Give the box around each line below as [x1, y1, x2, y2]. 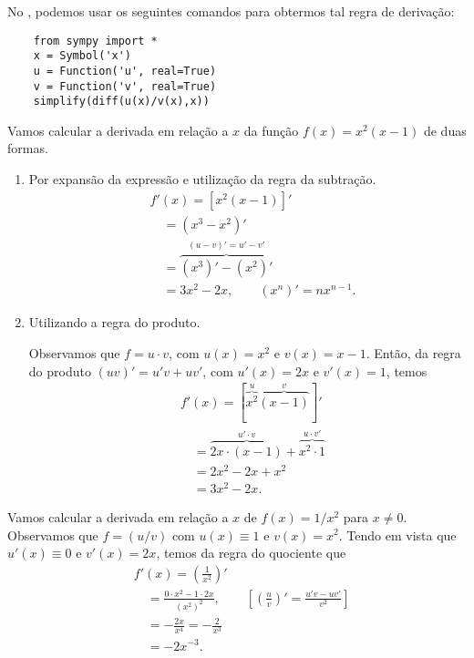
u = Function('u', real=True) [33, 64, 217, 77]
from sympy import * [33, 34, 158, 47]
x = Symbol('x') [33, 49, 132, 63]
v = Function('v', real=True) [33, 79, 217, 93]
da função [243, 120, 299, 139]
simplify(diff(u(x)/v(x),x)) [33, 95, 210, 108]
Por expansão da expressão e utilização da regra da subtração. [28, 170, 376, 189]
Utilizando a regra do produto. [28, 313, 201, 332]
